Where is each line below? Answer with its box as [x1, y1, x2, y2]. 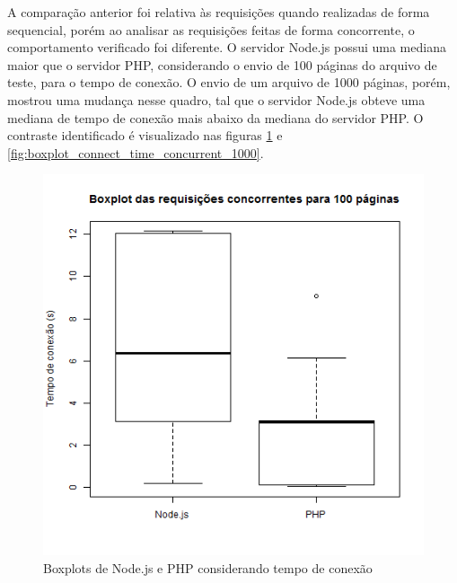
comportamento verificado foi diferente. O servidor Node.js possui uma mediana [7, 38, 446, 57]
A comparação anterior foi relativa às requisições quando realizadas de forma [7, 3, 430, 21]
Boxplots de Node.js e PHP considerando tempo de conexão [43, 558, 373, 577]
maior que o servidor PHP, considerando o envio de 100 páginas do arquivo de [7, 55, 437, 74]
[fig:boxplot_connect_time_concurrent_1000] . [7, 143, 264, 162]
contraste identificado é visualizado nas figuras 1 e [7, 126, 283, 145]
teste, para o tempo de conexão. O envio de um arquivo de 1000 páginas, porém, [7, 73, 451, 92]
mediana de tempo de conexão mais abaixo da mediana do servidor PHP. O [7, 108, 424, 127]
